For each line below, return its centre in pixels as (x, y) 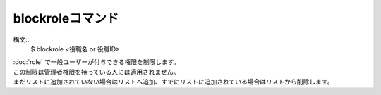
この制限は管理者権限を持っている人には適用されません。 (96, 72)
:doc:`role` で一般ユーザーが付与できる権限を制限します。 (96, 62)
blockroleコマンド (66, 18)
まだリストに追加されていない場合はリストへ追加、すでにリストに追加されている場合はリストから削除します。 (173, 82)
